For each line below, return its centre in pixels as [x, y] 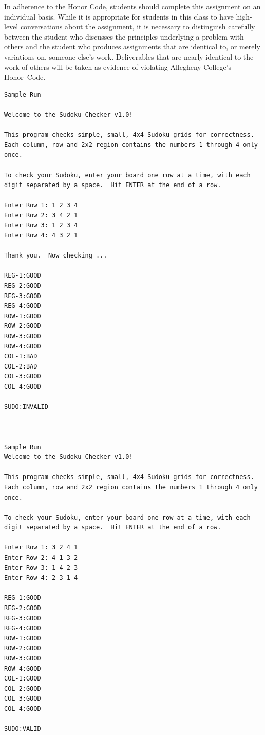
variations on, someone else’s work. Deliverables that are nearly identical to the [129, 56]
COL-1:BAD [21, 356]
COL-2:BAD [21, 366]
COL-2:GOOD [23, 688]
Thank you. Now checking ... [56, 256]
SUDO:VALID [23, 729]
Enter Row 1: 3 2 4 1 [41, 548]
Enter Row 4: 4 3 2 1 [41, 236]
